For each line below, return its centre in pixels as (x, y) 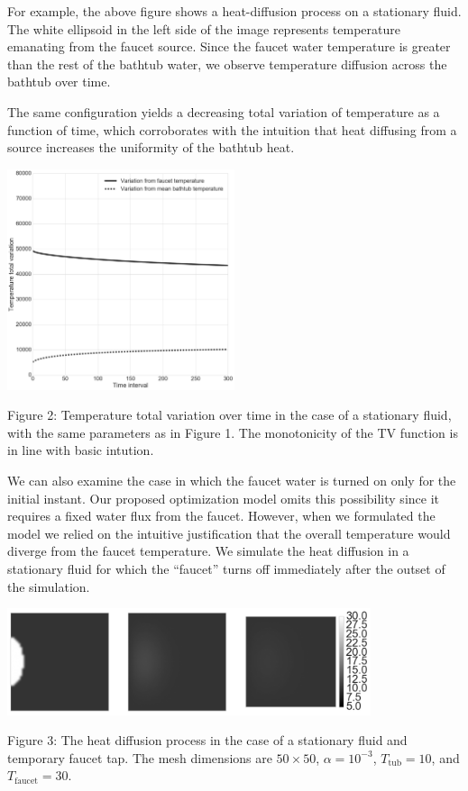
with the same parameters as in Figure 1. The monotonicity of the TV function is (233, 432)
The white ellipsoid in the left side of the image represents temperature (204, 28)
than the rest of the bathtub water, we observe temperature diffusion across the (227, 64)
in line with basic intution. (81, 450)
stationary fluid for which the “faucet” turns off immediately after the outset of (226, 568)
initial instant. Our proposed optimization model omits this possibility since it (223, 498)
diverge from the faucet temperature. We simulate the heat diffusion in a (208, 551)
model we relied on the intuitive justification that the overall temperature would (229, 533)
